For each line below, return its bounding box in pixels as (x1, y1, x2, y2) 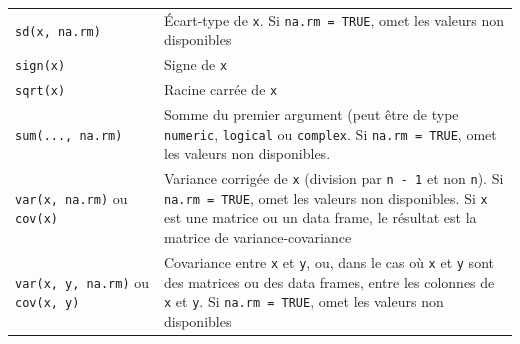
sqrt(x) (15, 84, 66, 99)
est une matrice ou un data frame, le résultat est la (164, 207, 477, 228)
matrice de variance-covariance (164, 227, 352, 248)
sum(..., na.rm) (15, 128, 123, 143)
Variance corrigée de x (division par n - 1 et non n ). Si (164, 168, 504, 189)
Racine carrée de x (164, 79, 278, 100)
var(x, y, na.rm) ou (15, 271, 149, 292)
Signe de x (164, 54, 228, 75)
